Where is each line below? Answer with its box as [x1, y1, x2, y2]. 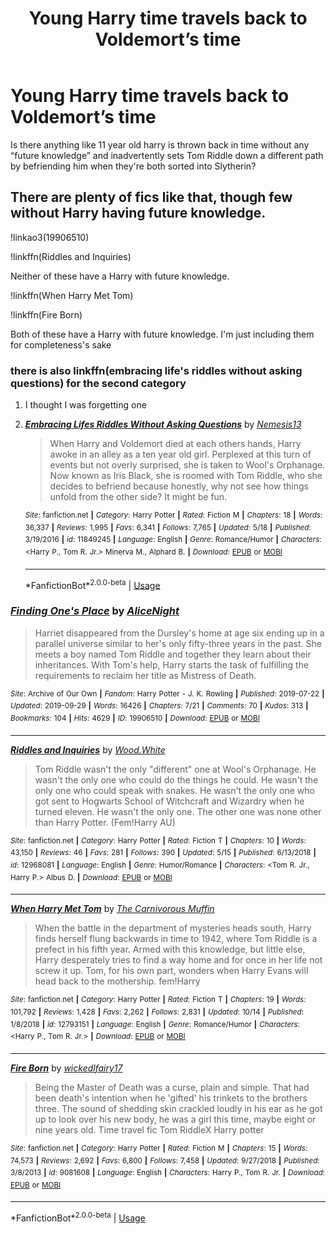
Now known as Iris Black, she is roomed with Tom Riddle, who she [49, 470, 323, 482]
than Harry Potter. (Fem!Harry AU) [34, 816, 176, 828]
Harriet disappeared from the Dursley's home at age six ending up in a [34, 627, 325, 639]
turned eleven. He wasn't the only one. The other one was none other [34, 805, 322, 817]
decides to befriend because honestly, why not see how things [49, 480, 309, 492]
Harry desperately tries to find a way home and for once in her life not [34, 954, 323, 966]
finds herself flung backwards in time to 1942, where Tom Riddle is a [34, 933, 318, 945]
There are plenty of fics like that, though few [10, 189, 293, 206]
